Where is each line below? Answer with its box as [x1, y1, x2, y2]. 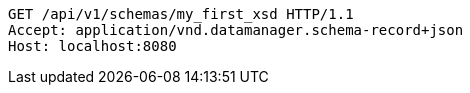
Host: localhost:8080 [8, 38, 177, 54]
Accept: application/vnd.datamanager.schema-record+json [8, 22, 464, 38]
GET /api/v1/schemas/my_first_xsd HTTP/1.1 [8, 6, 354, 22]
